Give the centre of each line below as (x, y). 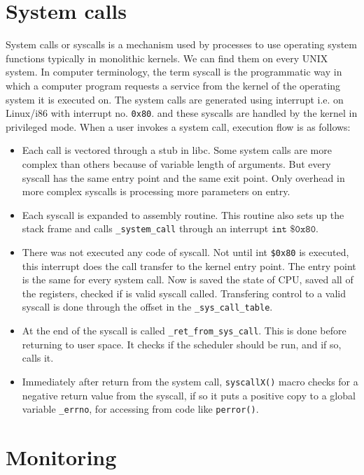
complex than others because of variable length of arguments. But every (176, 163)
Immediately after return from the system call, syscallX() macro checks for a (190, 381)
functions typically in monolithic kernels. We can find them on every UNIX (167, 58)
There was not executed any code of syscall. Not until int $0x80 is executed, (185, 251)
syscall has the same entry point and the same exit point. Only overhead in (183, 177)
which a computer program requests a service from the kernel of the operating (173, 85)
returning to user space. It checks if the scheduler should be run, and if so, (182, 344)
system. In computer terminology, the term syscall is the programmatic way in (174, 72)
